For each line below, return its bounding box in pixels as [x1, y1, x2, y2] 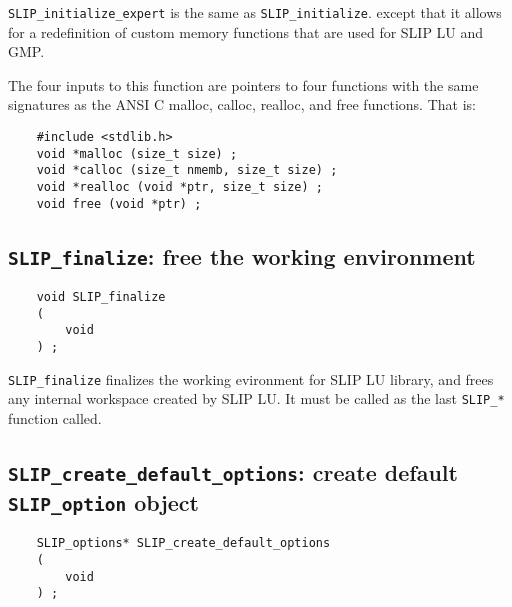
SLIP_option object [8, 486, 199, 517]
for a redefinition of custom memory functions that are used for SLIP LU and [8, 21, 484, 42]
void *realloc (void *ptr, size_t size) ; [36, 180, 323, 194]
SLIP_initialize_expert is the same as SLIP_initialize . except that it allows [8, 2, 502, 22]
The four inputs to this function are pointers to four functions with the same [8, 74, 479, 95]
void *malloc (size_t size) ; [36, 146, 238, 161]
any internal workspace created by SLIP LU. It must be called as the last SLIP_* [8, 388, 505, 409]
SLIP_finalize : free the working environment [8, 240, 476, 271]
